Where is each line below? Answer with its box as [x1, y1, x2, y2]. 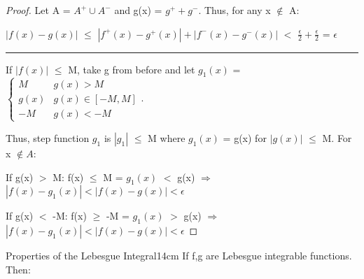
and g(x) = [114, 3, 162, 17]
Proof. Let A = [6, 3, 71, 17]
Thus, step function [6, 130, 90, 145]
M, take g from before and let [68, 62, 195, 76]
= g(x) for [223, 130, 267, 145]
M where [148, 130, 185, 145]
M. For [322, 130, 352, 145]
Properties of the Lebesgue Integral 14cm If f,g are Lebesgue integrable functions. [6, 248, 352, 263]
